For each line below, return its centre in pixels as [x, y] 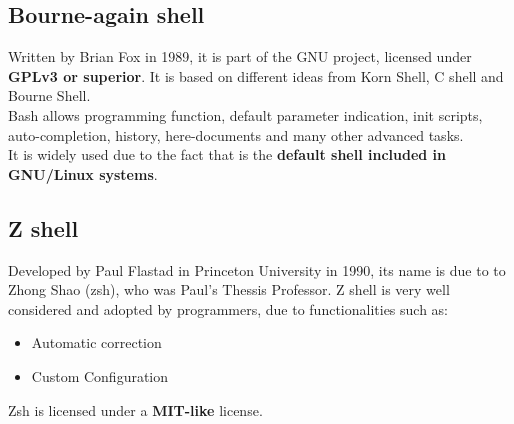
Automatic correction [96, 342]
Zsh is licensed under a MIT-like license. [135, 409]
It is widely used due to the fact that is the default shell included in [227, 154]
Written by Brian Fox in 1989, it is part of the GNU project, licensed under [240, 56]
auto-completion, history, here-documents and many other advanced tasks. [236, 134]
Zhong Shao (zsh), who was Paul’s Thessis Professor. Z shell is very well [229, 289]
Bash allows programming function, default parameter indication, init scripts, [245, 114]
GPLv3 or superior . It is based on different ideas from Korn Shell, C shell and [256, 75]
